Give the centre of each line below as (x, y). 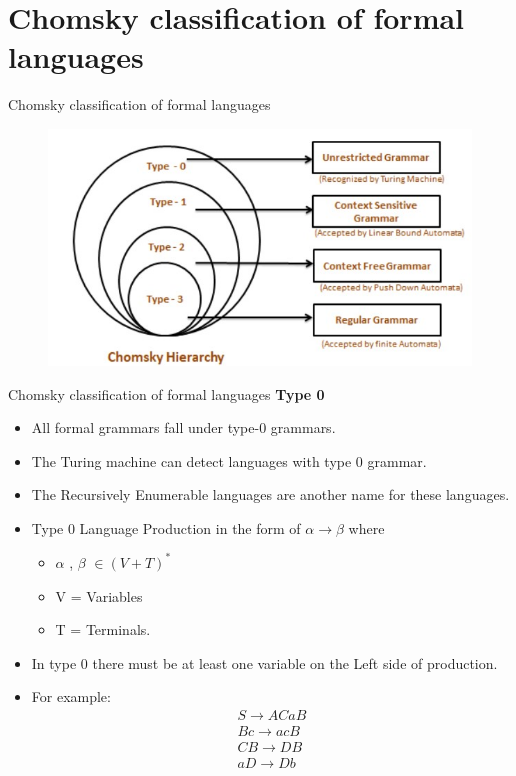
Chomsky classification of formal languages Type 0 (166, 393)
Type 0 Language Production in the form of (166, 527)
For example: (71, 696)
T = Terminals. (103, 629)
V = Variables (99, 595)
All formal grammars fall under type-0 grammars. (183, 427)
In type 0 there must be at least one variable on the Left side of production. (264, 662)
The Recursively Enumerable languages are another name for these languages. (270, 494)
